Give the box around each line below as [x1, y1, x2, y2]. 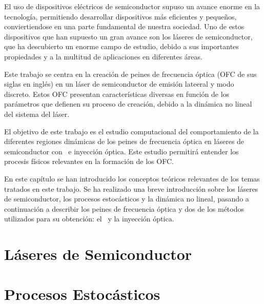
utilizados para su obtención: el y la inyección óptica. [4, 213, 174, 224]
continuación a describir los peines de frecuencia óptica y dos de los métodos [4, 203, 244, 214]
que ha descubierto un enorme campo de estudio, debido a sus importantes [4, 41, 239, 52]
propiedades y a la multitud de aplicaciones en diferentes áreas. [4, 51, 202, 62]
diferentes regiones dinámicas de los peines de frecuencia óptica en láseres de [4, 136, 245, 147]
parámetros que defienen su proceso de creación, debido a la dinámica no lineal [4, 98, 252, 109]
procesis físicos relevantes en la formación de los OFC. [4, 156, 174, 167]
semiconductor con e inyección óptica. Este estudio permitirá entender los [4, 146, 239, 156]
